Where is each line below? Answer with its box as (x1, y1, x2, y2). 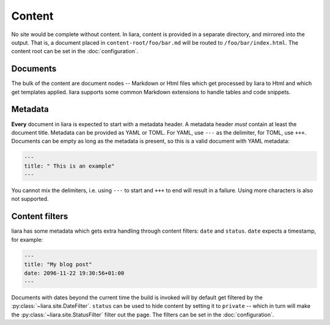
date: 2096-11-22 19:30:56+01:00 (24, 269, 125, 277)
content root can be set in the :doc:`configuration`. (11, 48, 139, 55)
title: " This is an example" (24, 162, 115, 170)
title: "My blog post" (24, 261, 92, 268)
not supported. (11, 195, 49, 203)
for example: (11, 236, 43, 243)
